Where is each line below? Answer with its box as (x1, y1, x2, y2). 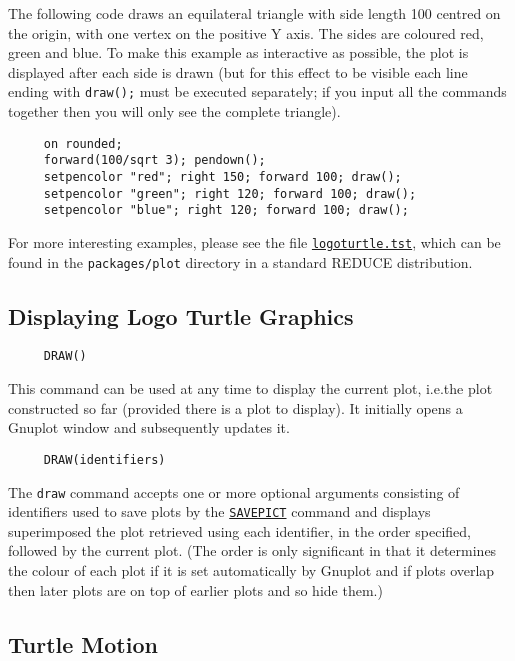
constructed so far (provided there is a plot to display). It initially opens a (8, 397, 463, 418)
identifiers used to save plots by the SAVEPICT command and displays (8, 501, 431, 522)
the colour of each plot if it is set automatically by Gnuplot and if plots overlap (8, 560, 495, 581)
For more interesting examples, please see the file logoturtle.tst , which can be (8, 231, 501, 252)
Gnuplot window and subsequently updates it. (8, 417, 290, 438)
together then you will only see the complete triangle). (8, 101, 341, 122)
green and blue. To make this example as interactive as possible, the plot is (8, 42, 469, 63)
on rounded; (43, 136, 123, 151)
